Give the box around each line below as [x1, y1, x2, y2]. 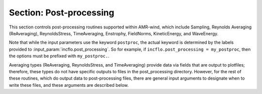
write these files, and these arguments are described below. [9, 82, 129, 88]
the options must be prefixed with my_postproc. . [9, 53, 110, 59]
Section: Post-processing [9, 7, 115, 18]
